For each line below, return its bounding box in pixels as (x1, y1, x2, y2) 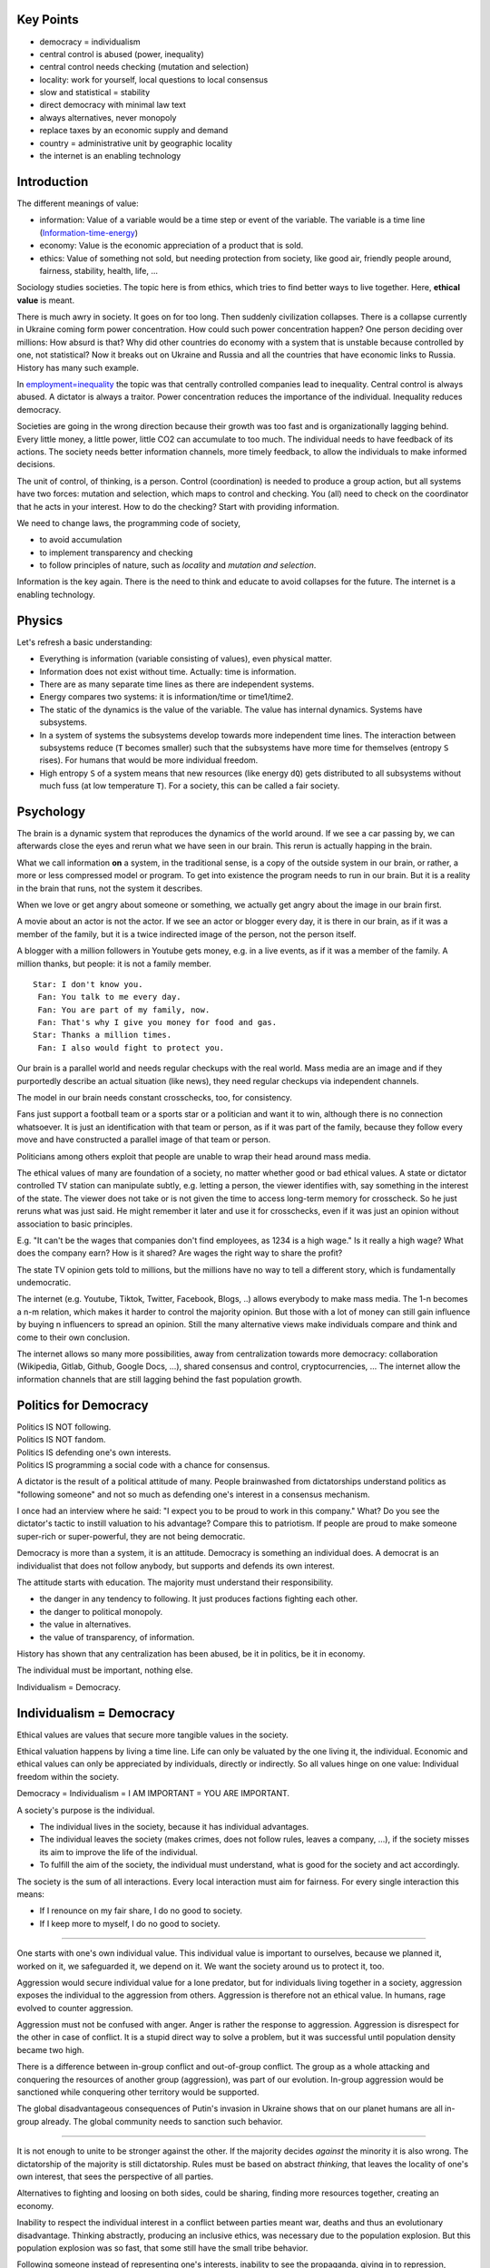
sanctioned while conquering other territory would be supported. (16, 2087, 260, 2097)
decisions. (16, 459, 55, 470)
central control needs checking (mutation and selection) (39, 62, 250, 73)
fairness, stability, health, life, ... (39, 265, 159, 276)
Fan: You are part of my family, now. (37, 1004, 211, 1015)
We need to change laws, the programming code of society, (16, 517, 240, 528)
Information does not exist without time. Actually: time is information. (39, 666, 297, 677)
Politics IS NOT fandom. (16, 1434, 106, 1445)
